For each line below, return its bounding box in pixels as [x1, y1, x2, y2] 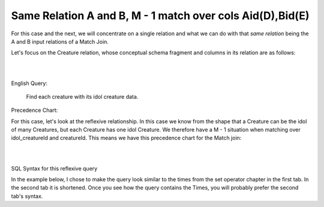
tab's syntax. [11, 192, 43, 200]
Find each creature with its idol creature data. [26, 93, 139, 100]
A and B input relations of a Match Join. [11, 38, 109, 45]
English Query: [11, 80, 48, 87]
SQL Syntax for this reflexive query [11, 165, 98, 172]
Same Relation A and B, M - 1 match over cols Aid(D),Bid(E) [11, 9, 310, 22]
